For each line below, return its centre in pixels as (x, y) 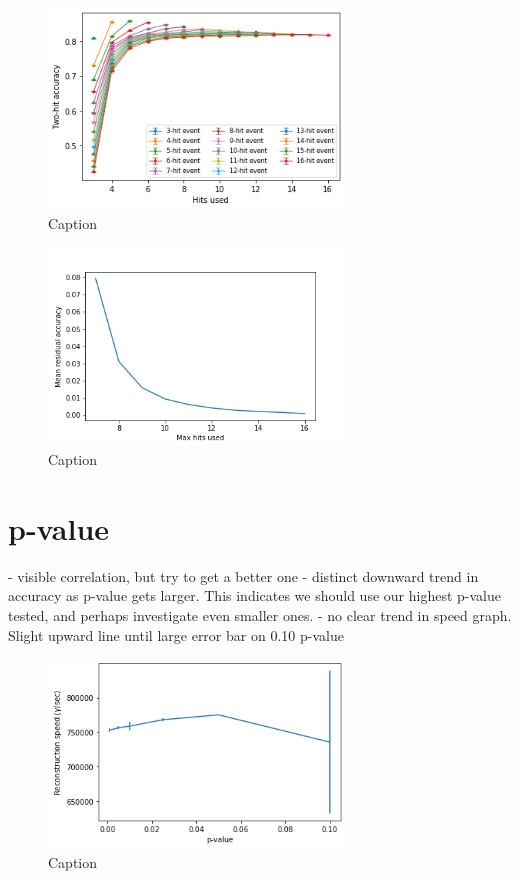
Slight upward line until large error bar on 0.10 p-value (176, 634)
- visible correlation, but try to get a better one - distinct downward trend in (243, 575)
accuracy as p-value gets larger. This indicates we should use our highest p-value (254, 595)
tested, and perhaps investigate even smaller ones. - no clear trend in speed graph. (260, 614)
